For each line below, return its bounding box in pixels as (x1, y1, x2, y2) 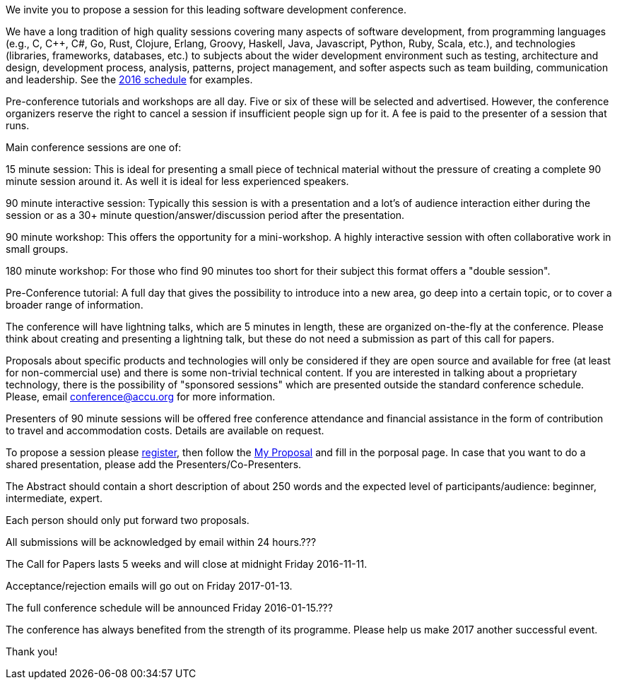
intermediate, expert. (6, 492, 102, 504)
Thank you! (6, 645, 58, 657)
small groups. (6, 243, 69, 255)
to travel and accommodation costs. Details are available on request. (6, 424, 324, 436)
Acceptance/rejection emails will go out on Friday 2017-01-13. (6, 580, 293, 592)
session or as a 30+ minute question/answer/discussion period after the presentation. (6, 209, 405, 221)
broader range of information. (6, 299, 143, 311)
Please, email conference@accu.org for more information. (6, 391, 276, 403)
